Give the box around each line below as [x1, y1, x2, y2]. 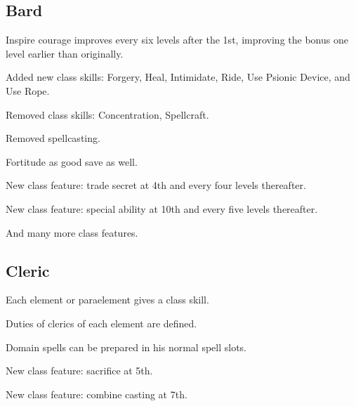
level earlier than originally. [6, 46, 124, 60]
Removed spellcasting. [6, 131, 100, 145]
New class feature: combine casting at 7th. [6, 386, 187, 401]
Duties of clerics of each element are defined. [6, 315, 197, 330]
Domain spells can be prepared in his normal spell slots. [6, 339, 246, 354]
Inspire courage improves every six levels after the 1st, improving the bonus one [6, 32, 348, 47]
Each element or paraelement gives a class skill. [6, 292, 209, 307]
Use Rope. [6, 83, 50, 98]
